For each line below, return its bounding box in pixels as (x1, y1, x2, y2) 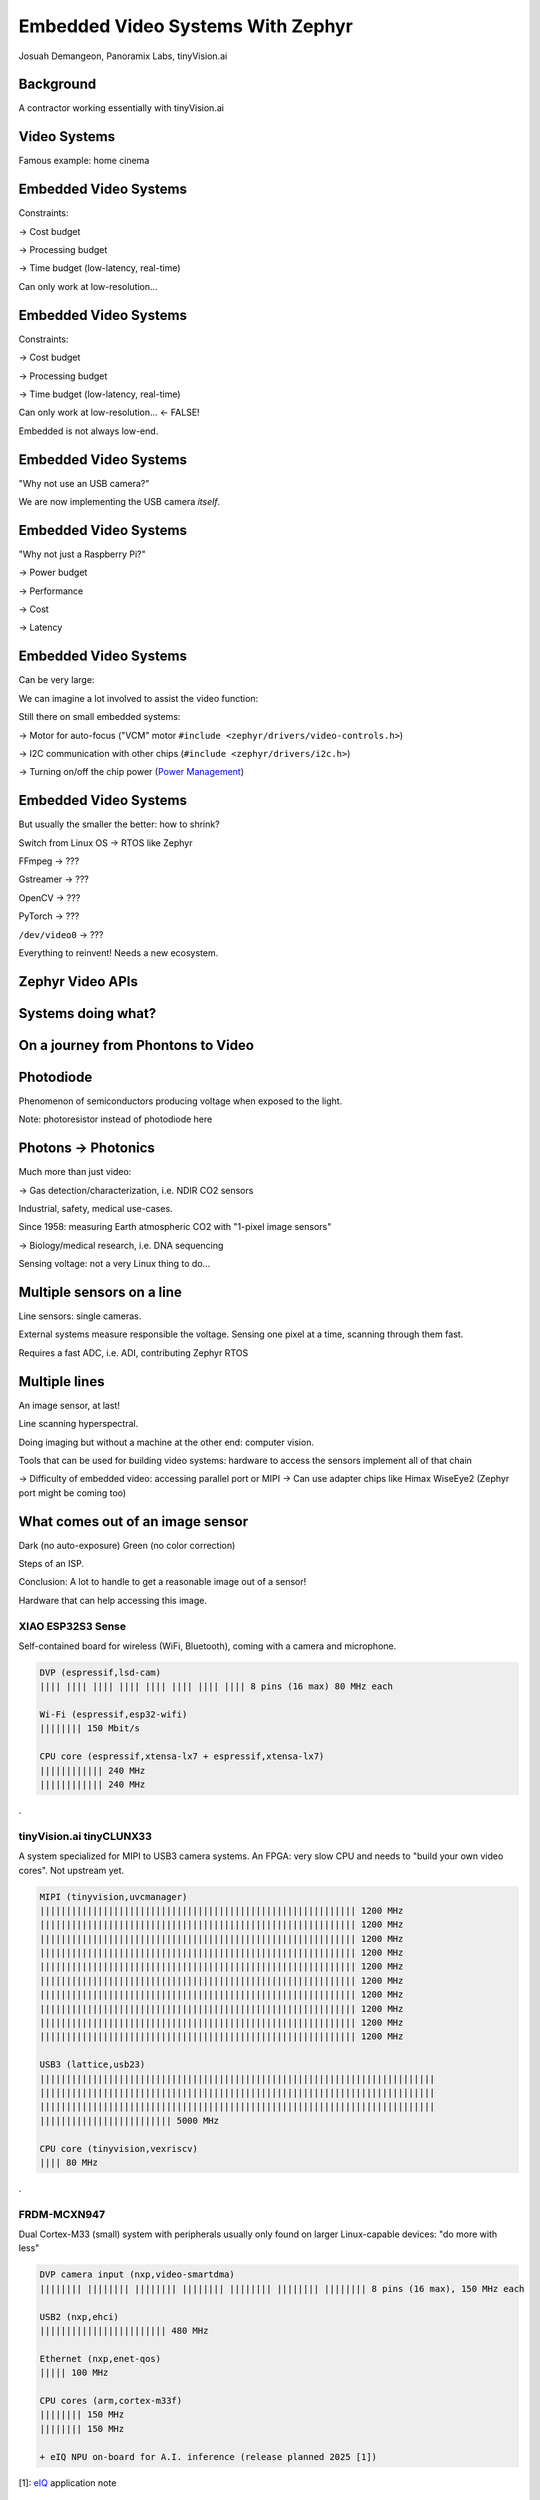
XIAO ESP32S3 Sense (18, 1619, 127, 1633)
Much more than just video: (18, 1166, 132, 1178)
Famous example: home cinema (18, 155, 150, 167)
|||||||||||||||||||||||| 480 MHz (39, 2325, 209, 2337)
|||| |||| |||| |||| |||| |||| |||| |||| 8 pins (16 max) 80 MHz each (39, 1681, 394, 1692)
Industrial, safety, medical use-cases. (18, 1202, 174, 1214)
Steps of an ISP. (18, 1558, 85, 1569)
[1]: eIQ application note (18, 2476, 117, 2489)
